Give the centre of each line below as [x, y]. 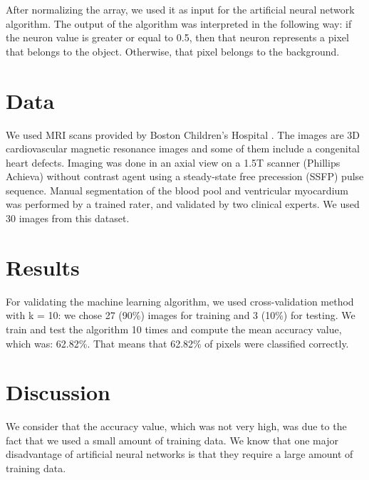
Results [43, 267]
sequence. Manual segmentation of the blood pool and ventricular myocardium [177, 190]
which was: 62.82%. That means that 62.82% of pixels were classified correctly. [177, 343]
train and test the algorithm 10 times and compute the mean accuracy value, [174, 329]
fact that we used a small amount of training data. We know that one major [172, 440]
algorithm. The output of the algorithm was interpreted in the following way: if [179, 23]
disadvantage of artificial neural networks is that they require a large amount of [180, 454]
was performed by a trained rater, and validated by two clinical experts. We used [183, 204]
